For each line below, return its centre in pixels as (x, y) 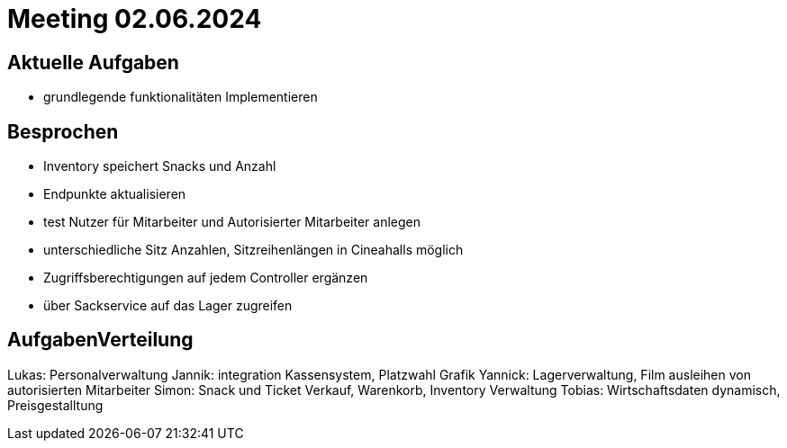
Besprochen (63, 131)
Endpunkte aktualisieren (115, 194)
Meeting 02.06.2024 (135, 19)
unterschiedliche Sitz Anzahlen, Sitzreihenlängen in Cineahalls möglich (253, 250)
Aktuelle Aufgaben (93, 62)
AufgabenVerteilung (100, 340)
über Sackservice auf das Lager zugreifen (168, 306)
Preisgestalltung (55, 405)
